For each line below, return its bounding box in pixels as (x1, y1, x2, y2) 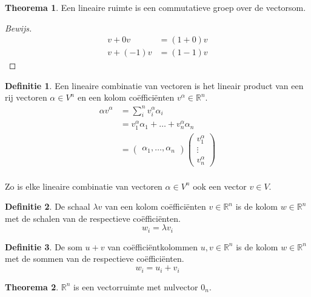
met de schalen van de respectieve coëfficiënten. (5, 212, 181, 224)
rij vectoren (5, 91, 47, 104)
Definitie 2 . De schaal (5, 200, 90, 213)
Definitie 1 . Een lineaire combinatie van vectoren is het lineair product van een (5, 79, 304, 92)
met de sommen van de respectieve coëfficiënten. (5, 252, 184, 265)
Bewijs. (5, 21, 32, 34)
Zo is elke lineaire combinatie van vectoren (5, 179, 162, 192)
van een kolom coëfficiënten (105, 200, 206, 213)
